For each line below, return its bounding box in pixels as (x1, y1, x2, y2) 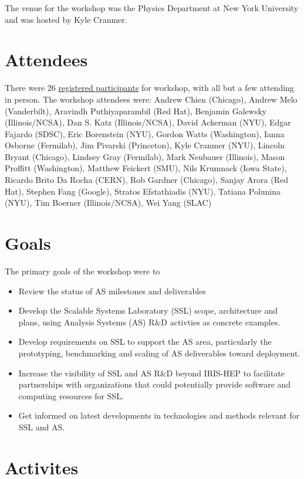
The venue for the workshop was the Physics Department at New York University (5, 2, 299, 13)
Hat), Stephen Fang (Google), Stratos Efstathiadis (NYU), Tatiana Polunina (5, 185, 281, 197)
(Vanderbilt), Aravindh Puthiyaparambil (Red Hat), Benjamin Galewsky (5, 104, 267, 117)
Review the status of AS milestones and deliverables (18, 284, 206, 297)
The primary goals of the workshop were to (5, 264, 160, 277)
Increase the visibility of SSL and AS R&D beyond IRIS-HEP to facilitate (18, 366, 285, 379)
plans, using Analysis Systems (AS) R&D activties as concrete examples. (18, 315, 281, 328)
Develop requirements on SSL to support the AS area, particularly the (18, 335, 272, 348)
